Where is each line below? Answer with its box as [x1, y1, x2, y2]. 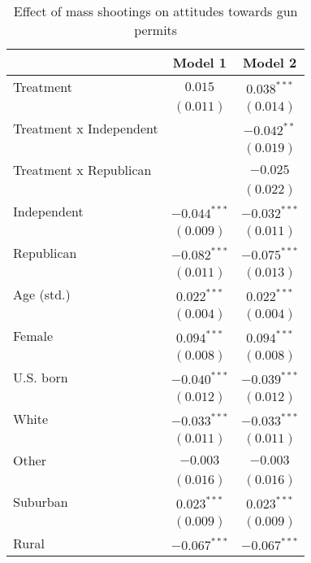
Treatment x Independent [13, 119, 158, 137]
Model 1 [172, 53, 227, 72]
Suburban [13, 492, 68, 511]
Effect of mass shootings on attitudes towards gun [13, 2, 298, 20]
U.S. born [13, 368, 68, 386]
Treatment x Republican [13, 160, 152, 179]
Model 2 [243, 53, 297, 72]
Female [13, 326, 54, 345]
